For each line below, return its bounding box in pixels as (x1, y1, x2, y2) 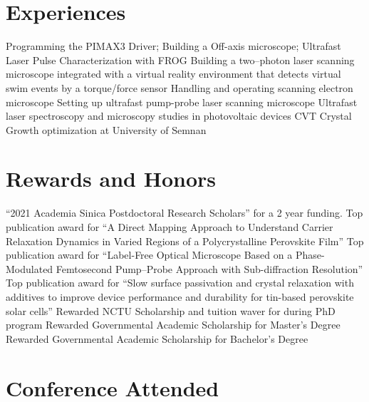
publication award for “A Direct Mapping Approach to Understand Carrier (6, 220, 333, 234)
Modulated (6, 261, 53, 276)
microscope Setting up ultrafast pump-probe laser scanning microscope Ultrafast (6, 94, 358, 109)
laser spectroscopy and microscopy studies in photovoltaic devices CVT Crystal (6, 108, 352, 123)
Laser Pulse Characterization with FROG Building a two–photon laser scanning (6, 52, 355, 67)
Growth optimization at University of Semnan (6, 122, 207, 137)
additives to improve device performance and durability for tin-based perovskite (6, 289, 354, 304)
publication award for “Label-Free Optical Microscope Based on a (6, 247, 293, 262)
